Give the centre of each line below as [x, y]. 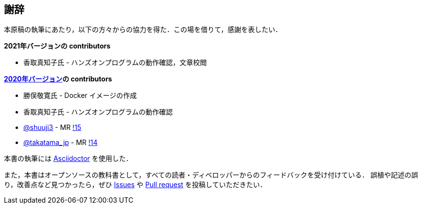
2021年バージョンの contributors [57, 46]
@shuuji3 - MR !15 [53, 128]
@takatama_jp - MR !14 [61, 143]
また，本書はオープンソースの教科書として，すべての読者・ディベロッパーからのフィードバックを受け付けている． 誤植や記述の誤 [211, 175]
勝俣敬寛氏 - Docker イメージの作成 [80, 96]
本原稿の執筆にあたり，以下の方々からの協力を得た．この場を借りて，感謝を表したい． [143, 30]
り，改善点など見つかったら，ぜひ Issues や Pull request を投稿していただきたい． [135, 185]
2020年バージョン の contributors [58, 79]
